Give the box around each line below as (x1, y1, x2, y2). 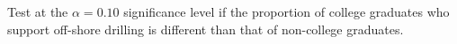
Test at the (7, 3, 68, 20)
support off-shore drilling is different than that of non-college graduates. (7, 19, 404, 38)
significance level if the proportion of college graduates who (123, 3, 450, 20)
